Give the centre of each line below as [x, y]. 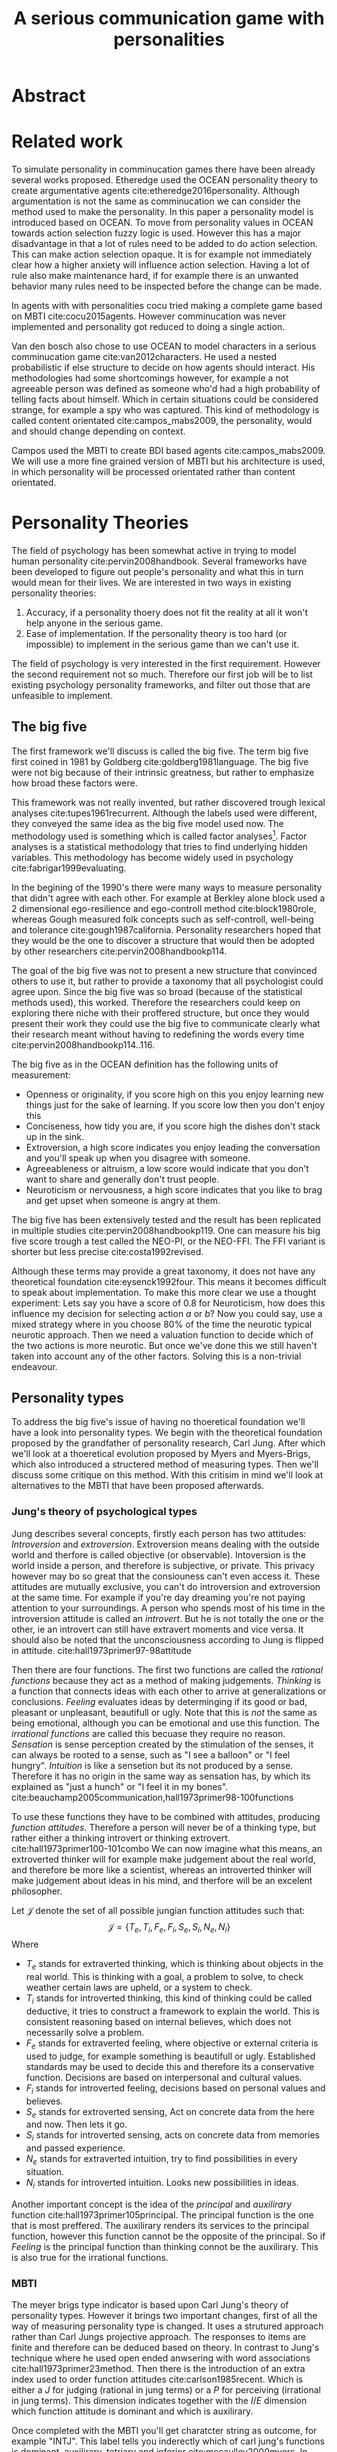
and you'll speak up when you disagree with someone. [138, 1158]
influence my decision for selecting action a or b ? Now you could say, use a [167, 1313]
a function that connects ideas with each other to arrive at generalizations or [169, 1691]
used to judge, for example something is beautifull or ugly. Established [170, 2056]
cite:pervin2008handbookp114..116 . [83, 1044]
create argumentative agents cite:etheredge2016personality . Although [155, 191]
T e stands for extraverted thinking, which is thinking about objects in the [174, 1965]
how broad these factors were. [74, 783]
